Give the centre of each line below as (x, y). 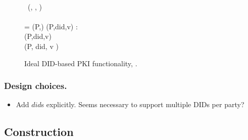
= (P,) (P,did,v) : (51, 26)
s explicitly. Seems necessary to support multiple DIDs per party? (143, 104)
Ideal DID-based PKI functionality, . (81, 63)
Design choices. (36, 86)
